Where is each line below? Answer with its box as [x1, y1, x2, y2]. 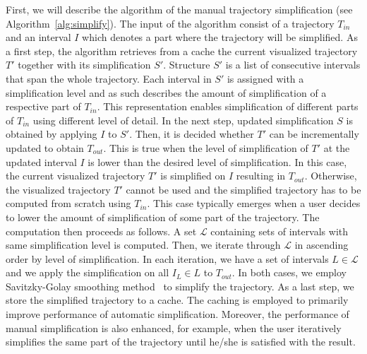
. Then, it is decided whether [129, 126, 254, 141]
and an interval [6, 30, 71, 45]
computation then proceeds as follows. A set [6, 223, 197, 238]
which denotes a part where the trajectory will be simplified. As [82, 30, 358, 45]
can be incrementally [269, 126, 359, 141]
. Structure [163, 57, 210, 72]
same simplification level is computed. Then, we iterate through [6, 237, 281, 252]
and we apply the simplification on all [6, 265, 169, 280]
